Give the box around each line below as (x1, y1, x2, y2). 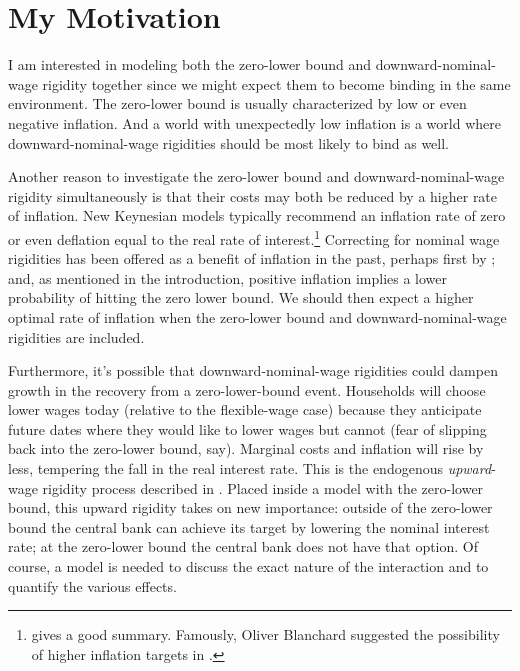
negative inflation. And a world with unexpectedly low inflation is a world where (8, 112, 501, 133)
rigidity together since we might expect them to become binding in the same (42, 73, 511, 94)
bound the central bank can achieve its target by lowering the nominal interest (8, 516, 490, 537)
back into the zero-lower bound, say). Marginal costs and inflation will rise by (8, 438, 484, 459)
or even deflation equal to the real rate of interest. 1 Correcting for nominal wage (8, 225, 500, 249)
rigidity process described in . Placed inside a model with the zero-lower (42, 477, 484, 498)
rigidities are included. (8, 326, 145, 347)
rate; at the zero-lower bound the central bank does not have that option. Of (8, 536, 479, 557)
